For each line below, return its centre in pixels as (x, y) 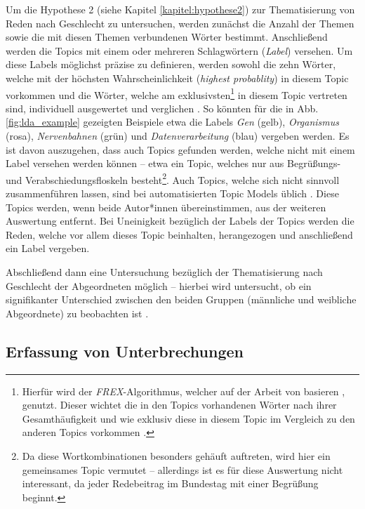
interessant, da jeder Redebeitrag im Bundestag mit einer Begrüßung (170, 483)
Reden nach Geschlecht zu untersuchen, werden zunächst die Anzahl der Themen (180, 23)
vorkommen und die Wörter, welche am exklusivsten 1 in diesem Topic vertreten (177, 93)
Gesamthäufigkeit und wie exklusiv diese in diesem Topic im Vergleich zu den (188, 418)
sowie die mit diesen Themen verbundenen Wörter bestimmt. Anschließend (167, 37)
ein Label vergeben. (48, 248)
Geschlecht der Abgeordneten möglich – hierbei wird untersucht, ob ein (159, 285)
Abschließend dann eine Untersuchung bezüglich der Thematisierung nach (164, 272)
